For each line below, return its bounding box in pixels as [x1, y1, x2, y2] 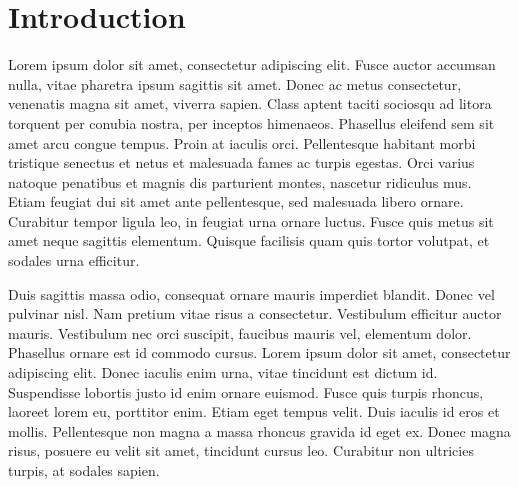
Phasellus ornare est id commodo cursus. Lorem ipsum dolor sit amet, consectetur [8, 342, 511, 363]
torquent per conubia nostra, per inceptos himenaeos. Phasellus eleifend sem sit [8, 112, 495, 133]
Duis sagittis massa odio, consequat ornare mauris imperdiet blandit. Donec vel [8, 283, 495, 304]
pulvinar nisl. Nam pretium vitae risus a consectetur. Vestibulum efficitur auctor [8, 303, 502, 324]
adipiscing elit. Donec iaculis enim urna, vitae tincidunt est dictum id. [8, 362, 438, 383]
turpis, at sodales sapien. [8, 460, 160, 480]
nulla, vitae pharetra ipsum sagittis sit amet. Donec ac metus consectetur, [8, 73, 462, 94]
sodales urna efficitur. [8, 250, 140, 271]
